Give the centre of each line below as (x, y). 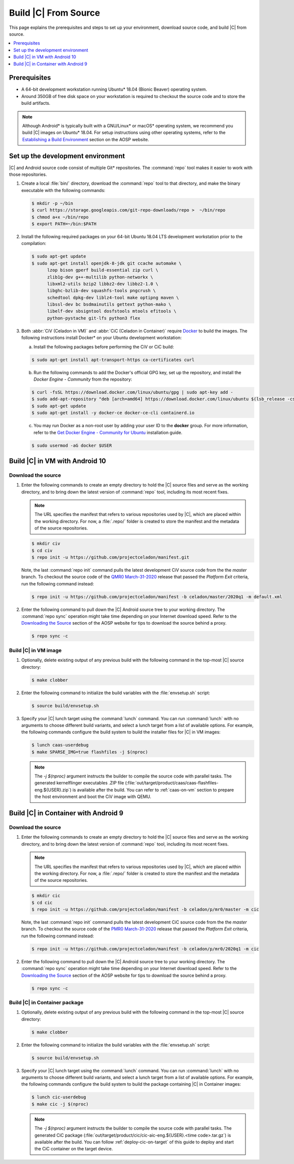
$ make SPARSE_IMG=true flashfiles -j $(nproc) (90, 752)
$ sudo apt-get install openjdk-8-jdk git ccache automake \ (107, 263)
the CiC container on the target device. (74, 1149)
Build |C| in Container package (46, 1002)
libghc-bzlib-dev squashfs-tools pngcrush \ (102, 291)
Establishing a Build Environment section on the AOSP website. (86, 139)
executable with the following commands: (63, 190)
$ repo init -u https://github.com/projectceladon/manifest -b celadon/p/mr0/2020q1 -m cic (145, 949)
